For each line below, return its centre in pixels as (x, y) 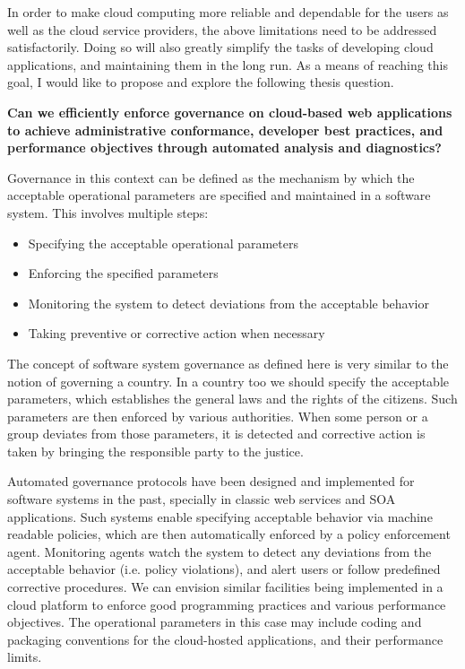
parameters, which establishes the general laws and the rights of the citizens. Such (232, 399)
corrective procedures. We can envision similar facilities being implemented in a (225, 587)
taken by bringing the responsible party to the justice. (155, 451)
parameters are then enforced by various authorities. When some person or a (218, 416)
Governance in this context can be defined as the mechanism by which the (211, 177)
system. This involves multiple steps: (108, 212)
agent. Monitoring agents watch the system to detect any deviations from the (220, 551)
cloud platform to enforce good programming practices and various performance (227, 604)
